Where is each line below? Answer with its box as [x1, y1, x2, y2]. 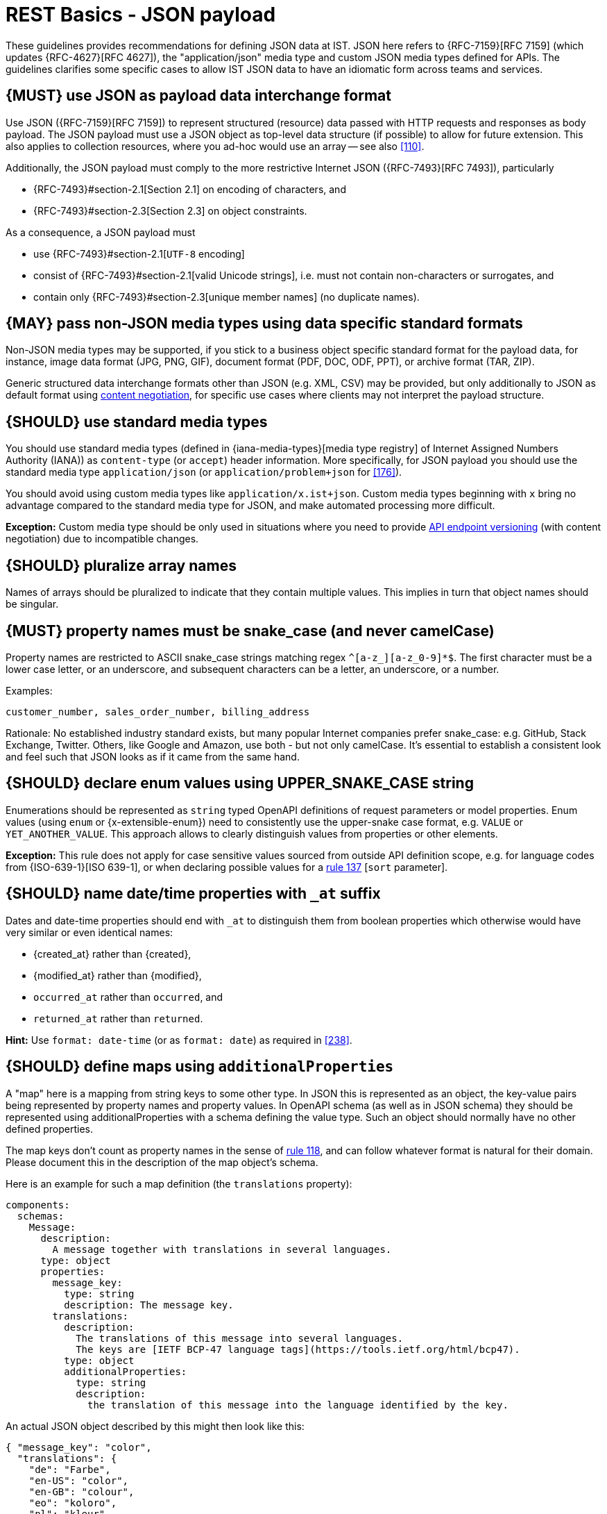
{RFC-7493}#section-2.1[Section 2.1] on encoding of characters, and [33, 183, 346, 195]
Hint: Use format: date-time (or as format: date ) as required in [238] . [6, 1033, 352, 1046]
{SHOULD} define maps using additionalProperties [6, 1058, 394, 1076]
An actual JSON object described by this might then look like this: [6, 1420, 305, 1432]
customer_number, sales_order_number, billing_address [6, 706, 310, 717]
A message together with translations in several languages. [52, 1243, 392, 1255]
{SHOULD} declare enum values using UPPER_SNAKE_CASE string [6, 774, 474, 792]
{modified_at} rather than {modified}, [33, 969, 202, 981]
